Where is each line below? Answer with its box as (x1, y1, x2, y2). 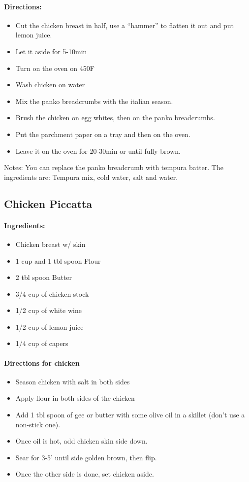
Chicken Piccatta (4, 196, 93, 211)
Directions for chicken (4, 357, 80, 368)
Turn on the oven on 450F (15, 63, 94, 73)
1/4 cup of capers (15, 338, 68, 348)
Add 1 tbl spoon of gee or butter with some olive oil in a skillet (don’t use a (15, 410, 245, 420)
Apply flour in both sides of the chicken (15, 393, 135, 403)
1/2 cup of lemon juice (15, 321, 84, 332)
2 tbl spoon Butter (15, 272, 72, 282)
